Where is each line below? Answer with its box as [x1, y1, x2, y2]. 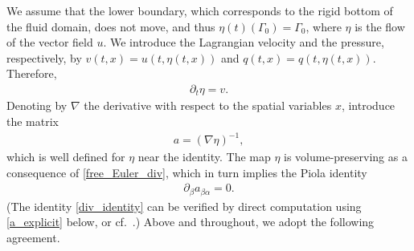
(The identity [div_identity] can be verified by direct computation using [6, 197, 362, 214]
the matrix [6, 113, 59, 130]
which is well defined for [6, 148, 125, 165]
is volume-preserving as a [284, 148, 408, 165]
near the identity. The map [137, 148, 271, 165]
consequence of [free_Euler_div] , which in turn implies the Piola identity [6, 164, 367, 180]
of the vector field [6, 34, 93, 51]
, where [305, 18, 342, 34]
